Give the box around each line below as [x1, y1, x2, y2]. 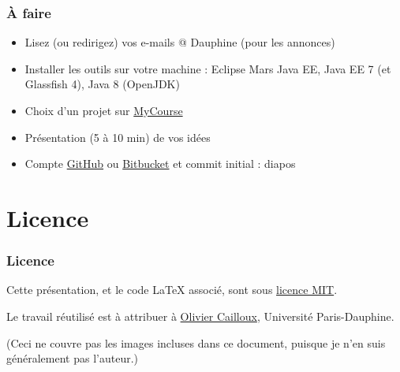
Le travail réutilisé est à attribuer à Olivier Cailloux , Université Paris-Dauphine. [6, 307, 394, 324]
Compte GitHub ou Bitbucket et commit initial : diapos [24, 155, 296, 172]
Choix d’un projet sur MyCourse [24, 102, 183, 118]
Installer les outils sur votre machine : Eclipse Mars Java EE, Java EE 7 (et [24, 60, 391, 76]
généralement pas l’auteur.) [6, 350, 138, 366]
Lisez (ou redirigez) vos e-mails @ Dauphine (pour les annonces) [24, 34, 335, 50]
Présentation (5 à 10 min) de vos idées [24, 128, 211, 145]
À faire [6, 2, 51, 22]
